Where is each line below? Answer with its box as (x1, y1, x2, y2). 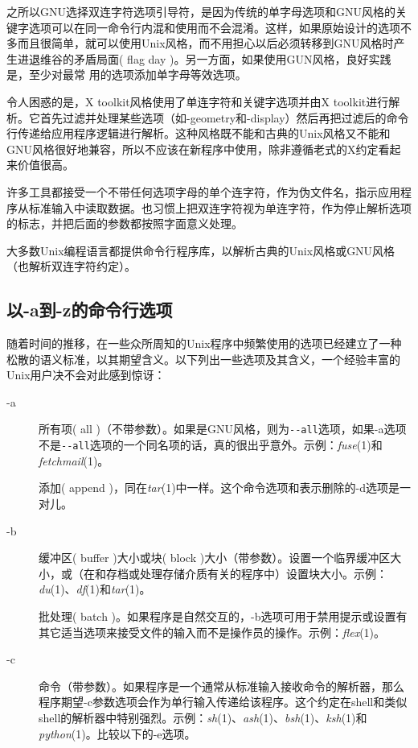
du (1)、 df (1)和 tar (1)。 (39, 581, 151, 597)
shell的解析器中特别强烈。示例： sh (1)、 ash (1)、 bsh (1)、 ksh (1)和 (39, 709, 367, 725)
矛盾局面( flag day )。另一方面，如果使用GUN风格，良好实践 (73, 50, 391, 67)
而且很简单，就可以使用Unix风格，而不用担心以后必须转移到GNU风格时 (17, 35, 394, 52)
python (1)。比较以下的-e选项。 (39, 725, 196, 742)
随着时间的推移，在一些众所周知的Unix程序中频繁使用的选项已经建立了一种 (6, 335, 402, 352)
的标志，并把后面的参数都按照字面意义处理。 (6, 215, 243, 232)
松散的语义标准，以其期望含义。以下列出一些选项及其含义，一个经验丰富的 (6, 350, 400, 367)
